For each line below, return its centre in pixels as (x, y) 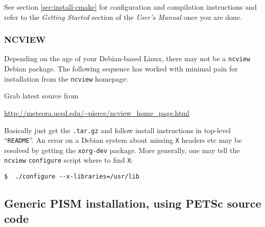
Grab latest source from (41, 96)
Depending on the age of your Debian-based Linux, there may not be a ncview (127, 58)
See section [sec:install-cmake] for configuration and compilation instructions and (130, 7)
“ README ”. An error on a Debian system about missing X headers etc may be (123, 140)
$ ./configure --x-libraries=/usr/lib (72, 177)
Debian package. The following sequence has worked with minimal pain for (121, 69)
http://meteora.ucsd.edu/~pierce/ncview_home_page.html (97, 112)
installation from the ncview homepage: (66, 78)
